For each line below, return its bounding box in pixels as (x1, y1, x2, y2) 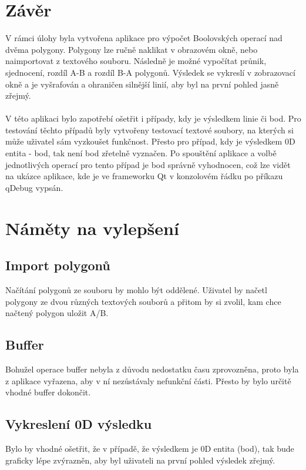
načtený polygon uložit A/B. (5, 307, 109, 319)
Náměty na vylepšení (5, 216, 179, 240)
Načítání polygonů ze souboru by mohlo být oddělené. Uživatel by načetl (5, 284, 267, 296)
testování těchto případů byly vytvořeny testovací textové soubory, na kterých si (5, 123, 294, 136)
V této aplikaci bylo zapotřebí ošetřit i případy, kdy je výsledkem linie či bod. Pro (5, 112, 301, 125)
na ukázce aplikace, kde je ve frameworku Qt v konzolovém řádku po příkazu (5, 170, 283, 182)
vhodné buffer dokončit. (5, 386, 91, 398)
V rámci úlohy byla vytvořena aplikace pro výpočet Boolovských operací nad (5, 32, 283, 44)
